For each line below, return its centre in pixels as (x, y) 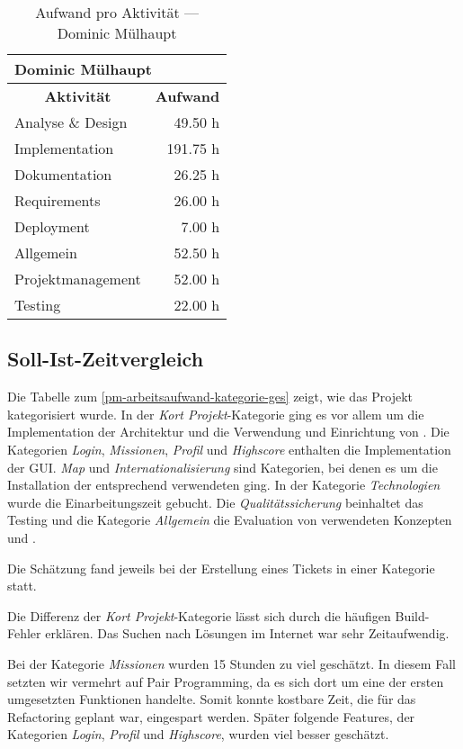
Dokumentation (63, 174)
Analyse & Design (71, 122)
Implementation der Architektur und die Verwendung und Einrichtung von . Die (228, 432)
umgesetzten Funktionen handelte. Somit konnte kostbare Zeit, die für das (212, 699)
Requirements (58, 200)
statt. (22, 586)
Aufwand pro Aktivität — (117, 12)
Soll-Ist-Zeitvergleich (106, 359)
